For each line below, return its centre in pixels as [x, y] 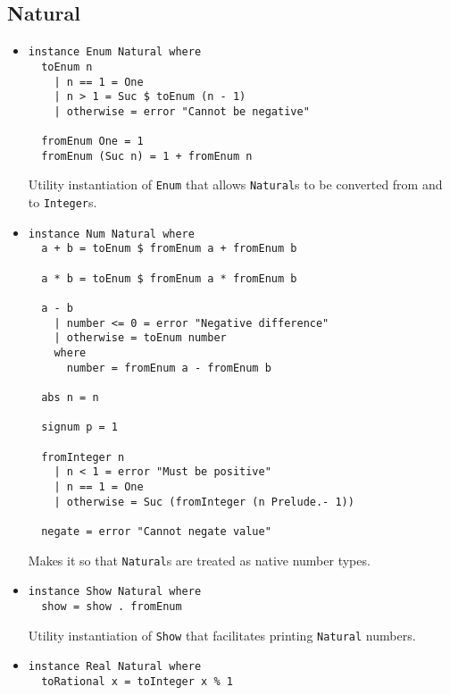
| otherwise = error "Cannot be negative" [182, 111]
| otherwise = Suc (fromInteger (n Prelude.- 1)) [204, 502]
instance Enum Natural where [115, 52]
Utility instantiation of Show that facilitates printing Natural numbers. [222, 635]
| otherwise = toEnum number [140, 338]
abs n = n [70, 397]
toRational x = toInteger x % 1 [137, 681]
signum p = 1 [80, 427]
